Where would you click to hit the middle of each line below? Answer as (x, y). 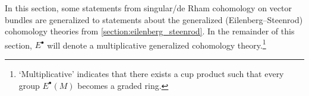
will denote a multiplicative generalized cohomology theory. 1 (157, 44)
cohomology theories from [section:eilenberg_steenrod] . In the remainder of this (150, 31)
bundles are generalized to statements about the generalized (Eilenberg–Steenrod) (154, 19)
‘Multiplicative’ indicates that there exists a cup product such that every (151, 74)
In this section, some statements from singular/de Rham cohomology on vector (148, 8)
